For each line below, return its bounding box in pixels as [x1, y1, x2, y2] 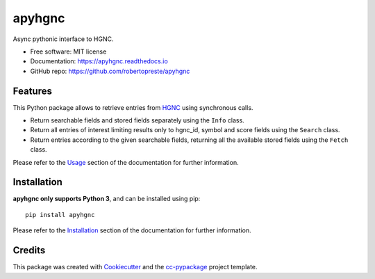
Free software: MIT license [30, 47, 107, 56]
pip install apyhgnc [25, 211, 95, 218]
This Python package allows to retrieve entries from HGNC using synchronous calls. [12, 103, 253, 111]
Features [12, 85, 52, 97]
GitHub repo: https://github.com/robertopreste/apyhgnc [30, 67, 190, 75]
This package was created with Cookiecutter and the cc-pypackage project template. [12, 263, 258, 271]
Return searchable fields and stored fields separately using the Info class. [30, 116, 244, 125]
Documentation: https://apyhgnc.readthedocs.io [30, 57, 168, 65]
